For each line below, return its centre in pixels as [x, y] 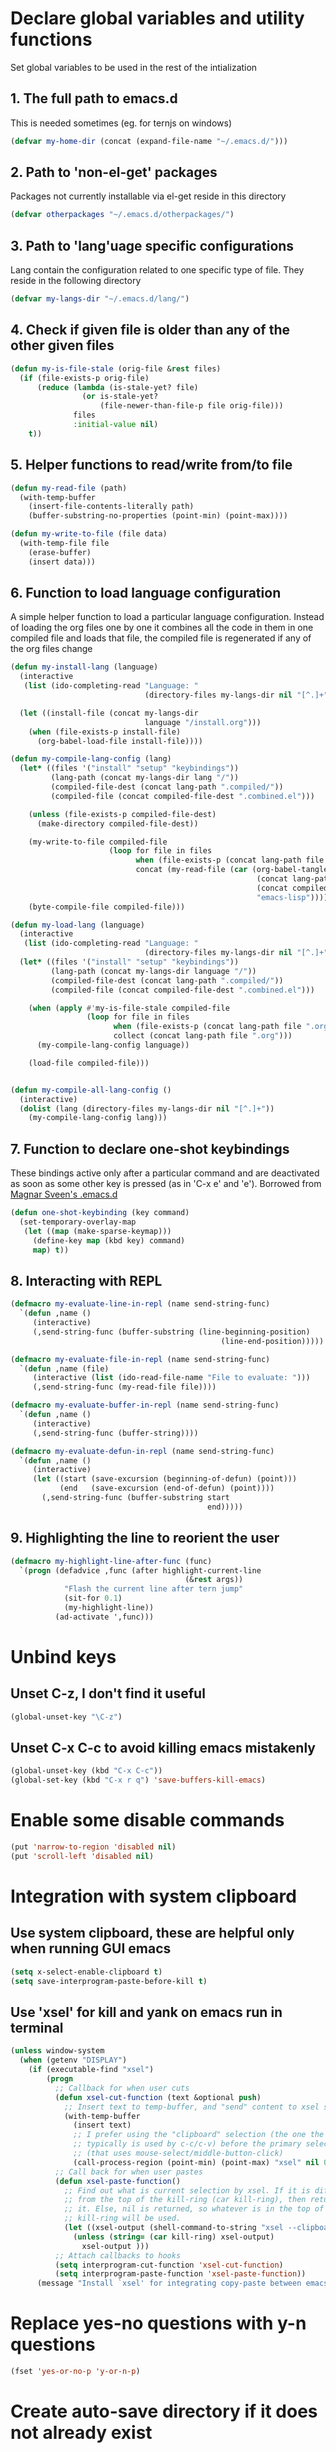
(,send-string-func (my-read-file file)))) [124, 1387]
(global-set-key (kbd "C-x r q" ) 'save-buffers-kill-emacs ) [138, 1780]
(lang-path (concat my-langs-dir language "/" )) [153, 971]
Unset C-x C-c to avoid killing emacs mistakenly [163, 1748]
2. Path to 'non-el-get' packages [114, 172]
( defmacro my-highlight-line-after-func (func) [111, 1561]
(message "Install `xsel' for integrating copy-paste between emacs [182, 2283]
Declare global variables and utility [157, 18]
